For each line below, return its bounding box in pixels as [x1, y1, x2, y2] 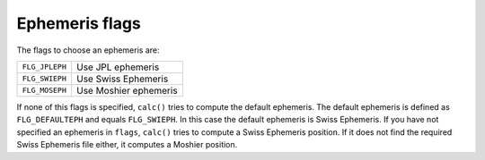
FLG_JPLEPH [22, 63, 67, 72]
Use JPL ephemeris [76, 61, 160, 73]
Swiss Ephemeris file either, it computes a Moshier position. [16, 139, 238, 150]
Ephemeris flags [16, 13, 141, 33]
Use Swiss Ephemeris [76, 72, 169, 85]
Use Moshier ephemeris [76, 84, 179, 97]
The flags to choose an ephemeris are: [16, 45, 160, 55]
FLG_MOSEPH [22, 86, 67, 96]
